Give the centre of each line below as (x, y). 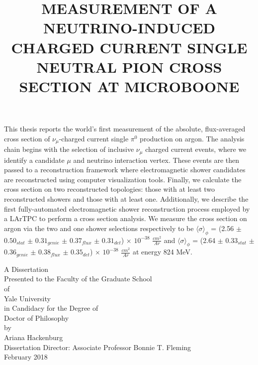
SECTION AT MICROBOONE (129, 86)
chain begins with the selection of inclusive (69, 149)
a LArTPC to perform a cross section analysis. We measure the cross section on (126, 218)
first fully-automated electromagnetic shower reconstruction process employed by (127, 208)
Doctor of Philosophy (37, 317)
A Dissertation (26, 269)
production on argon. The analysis (192, 138)
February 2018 (26, 357)
